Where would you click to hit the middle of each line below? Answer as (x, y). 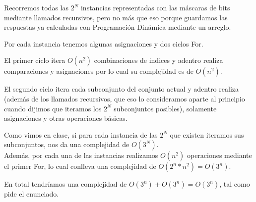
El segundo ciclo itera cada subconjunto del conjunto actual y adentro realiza (121, 89)
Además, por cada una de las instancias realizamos (81, 155)
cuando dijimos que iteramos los (53, 108)
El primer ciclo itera (35, 60)
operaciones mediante (219, 155)
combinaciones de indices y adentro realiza (159, 60)
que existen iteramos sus (207, 134)
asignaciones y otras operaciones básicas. (66, 118)
